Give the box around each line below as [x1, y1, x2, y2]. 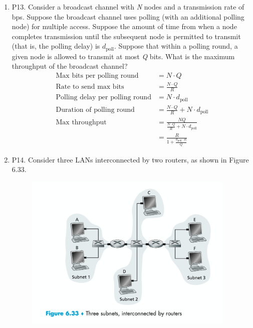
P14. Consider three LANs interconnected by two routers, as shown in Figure [12, 154, 249, 165]
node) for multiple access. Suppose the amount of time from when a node [12, 21, 237, 32]
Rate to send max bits [56, 83, 124, 91]
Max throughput [56, 118, 107, 126]
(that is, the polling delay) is [12, 41, 100, 51]
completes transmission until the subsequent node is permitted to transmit [12, 31, 241, 41]
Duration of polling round [56, 106, 135, 114]
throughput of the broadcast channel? [12, 61, 128, 71]
